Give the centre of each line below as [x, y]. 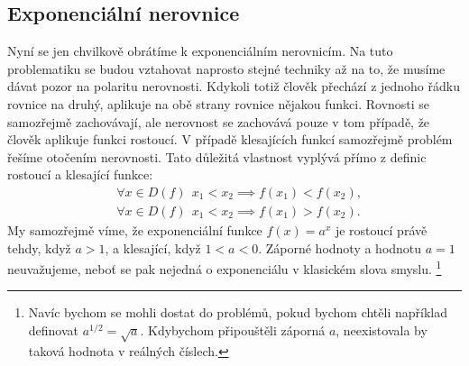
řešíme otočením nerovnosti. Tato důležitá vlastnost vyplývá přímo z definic [217, 156]
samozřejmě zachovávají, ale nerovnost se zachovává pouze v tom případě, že [219, 121]
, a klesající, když [153, 247]
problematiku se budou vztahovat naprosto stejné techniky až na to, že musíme [226, 68]
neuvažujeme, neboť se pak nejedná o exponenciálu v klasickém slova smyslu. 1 [225, 267]
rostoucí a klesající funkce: [80, 174]
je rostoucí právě [381, 230]
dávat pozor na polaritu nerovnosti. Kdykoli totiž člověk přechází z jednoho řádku [234, 86]
